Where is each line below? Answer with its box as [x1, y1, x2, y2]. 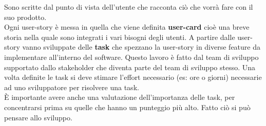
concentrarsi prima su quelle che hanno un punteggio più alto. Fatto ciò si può [4, 101, 251, 112]
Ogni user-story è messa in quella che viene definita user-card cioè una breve [4, 22, 250, 32]
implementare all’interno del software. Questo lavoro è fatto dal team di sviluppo [4, 51, 259, 62]
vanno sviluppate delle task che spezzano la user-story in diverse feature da [22, 41, 260, 52]
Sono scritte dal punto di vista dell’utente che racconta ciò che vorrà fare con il [4, 2, 253, 12]
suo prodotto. [4, 11, 47, 22]
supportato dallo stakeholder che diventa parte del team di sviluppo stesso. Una [4, 61, 256, 72]
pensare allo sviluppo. [4, 112, 72, 122]
